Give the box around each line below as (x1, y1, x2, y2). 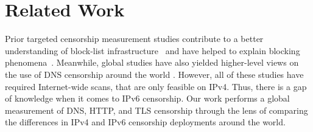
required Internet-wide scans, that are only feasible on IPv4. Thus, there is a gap (5, 80, 307, 92)
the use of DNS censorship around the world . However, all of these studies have (5, 68, 304, 80)
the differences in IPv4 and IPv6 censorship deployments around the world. (5, 116, 286, 128)
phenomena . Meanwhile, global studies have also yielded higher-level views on (5, 56, 299, 69)
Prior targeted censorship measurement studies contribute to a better (5, 32, 264, 45)
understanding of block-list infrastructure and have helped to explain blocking (5, 44, 300, 57)
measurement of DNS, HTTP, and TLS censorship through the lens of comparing (5, 103, 308, 116)
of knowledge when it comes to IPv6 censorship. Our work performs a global (5, 92, 290, 105)
